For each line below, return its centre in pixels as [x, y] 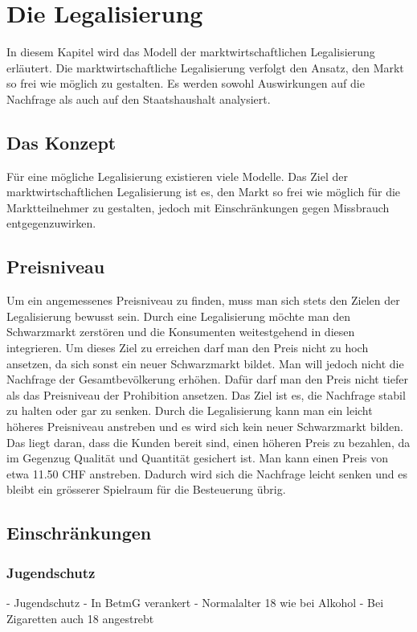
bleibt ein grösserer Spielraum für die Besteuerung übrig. [146, 489]
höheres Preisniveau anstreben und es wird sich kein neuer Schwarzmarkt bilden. [205, 427]
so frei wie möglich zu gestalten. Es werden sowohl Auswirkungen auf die [186, 83]
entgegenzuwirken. [51, 223]
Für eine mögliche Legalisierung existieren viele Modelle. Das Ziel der [177, 176]
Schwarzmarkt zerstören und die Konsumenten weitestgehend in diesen [181, 332]
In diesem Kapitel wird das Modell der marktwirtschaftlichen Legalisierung [191, 52]
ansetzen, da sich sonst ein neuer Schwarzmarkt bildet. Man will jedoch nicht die [205, 363]
